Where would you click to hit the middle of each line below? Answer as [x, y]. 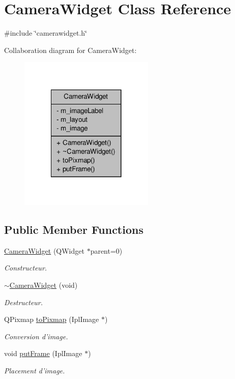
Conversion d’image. [36, 336]
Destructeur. [24, 302]
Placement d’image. [35, 370]
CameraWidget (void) [43, 285]
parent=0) [106, 250]
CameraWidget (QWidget [44, 250]
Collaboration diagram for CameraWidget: [70, 50]
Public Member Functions [74, 229]
